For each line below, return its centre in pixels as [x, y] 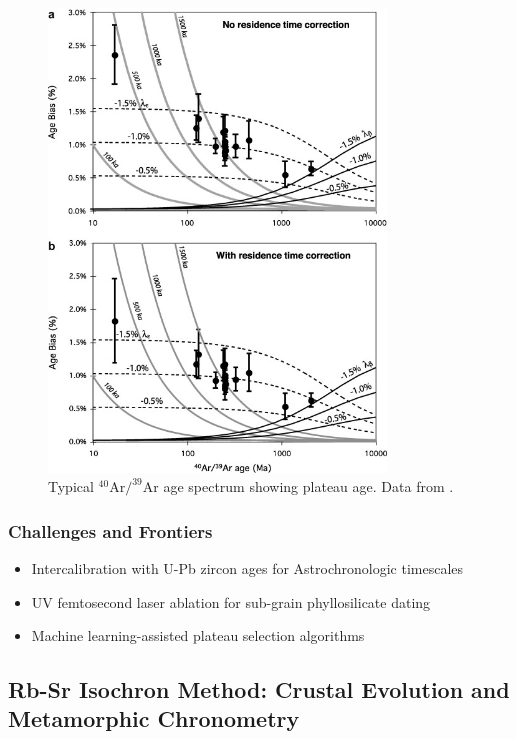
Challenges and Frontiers [110, 530]
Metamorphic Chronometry [154, 718]
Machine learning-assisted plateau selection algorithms [198, 635]
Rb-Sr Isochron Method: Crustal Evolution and [259, 689]
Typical [71, 486]
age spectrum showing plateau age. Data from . [308, 486]
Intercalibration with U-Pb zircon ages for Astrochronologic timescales [247, 567]
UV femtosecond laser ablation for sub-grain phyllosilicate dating [231, 601]
